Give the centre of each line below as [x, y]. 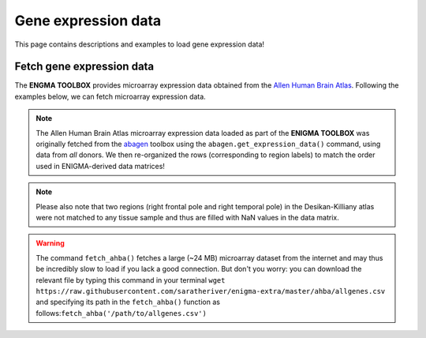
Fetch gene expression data [84, 67]
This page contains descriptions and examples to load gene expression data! [139, 44]
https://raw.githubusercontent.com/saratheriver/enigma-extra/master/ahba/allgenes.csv [211, 291]
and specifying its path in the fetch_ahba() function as [128, 302]
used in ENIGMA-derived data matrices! [101, 166]
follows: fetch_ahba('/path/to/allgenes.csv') [121, 313]
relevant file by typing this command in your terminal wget [131, 280]
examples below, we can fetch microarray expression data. [110, 96]
